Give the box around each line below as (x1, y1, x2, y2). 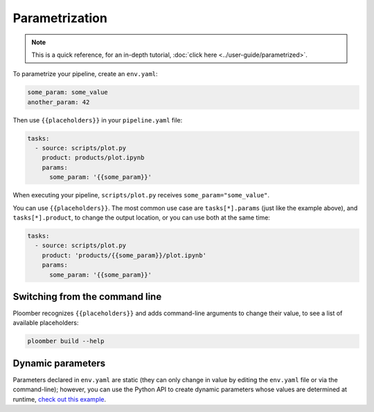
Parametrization (12, 10, 107, 26)
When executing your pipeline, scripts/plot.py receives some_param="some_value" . (12, 191, 270, 199)
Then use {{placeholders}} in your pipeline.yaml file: (12, 116, 183, 124)
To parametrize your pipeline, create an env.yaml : (12, 70, 159, 78)
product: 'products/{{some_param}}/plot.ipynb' (42, 251, 207, 259)
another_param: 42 (27, 98, 90, 106)
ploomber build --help (27, 337, 105, 346)
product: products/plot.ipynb (42, 154, 145, 162)
